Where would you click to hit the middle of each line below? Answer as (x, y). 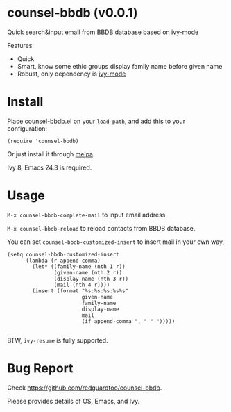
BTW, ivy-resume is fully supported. (58, 340)
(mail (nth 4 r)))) (82, 285)
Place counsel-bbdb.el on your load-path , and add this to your (96, 121)
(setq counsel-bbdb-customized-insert (63, 254)
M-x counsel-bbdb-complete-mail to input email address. (87, 215)
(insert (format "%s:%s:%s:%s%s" (80, 291)
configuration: (27, 128)
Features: (21, 45)
